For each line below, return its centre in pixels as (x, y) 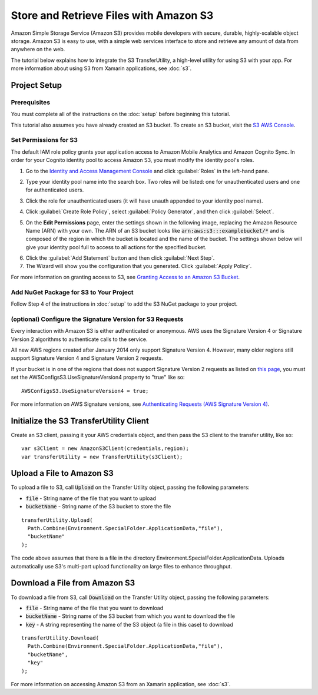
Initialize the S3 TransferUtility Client (80, 421)
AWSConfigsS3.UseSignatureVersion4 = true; (85, 391)
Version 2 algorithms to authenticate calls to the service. (79, 339)
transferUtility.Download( (60, 638)
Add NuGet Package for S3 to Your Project (72, 292)
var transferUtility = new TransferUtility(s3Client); (102, 457)
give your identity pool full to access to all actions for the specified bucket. (116, 247)
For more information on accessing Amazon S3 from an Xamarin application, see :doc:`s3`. (121, 684)
